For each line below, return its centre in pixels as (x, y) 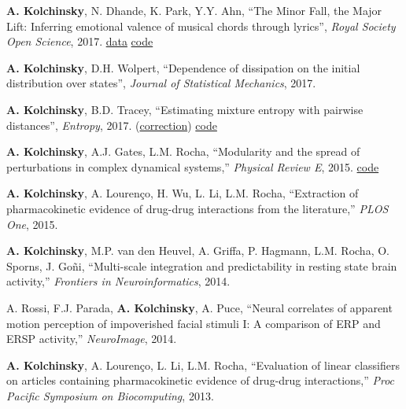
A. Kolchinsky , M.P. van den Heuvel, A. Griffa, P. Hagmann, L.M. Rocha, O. (198, 251)
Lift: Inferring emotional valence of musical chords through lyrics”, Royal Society (201, 26)
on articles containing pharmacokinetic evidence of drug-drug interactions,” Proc (201, 380)
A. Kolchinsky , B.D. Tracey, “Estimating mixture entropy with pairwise (185, 109)
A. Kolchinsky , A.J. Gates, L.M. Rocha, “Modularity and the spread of (183, 151)
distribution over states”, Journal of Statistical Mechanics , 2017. (161, 83)
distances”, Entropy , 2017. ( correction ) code (112, 125)
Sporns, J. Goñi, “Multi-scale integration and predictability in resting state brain (202, 265)
